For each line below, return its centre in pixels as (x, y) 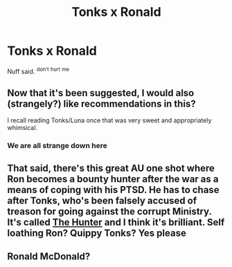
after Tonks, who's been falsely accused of (102, 200)
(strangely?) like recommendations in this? (101, 103)
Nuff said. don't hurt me (38, 71)
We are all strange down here (57, 146)
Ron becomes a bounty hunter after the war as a (113, 179)
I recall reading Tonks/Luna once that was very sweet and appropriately (109, 120)
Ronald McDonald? (49, 257)
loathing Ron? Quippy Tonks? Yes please (97, 233)
